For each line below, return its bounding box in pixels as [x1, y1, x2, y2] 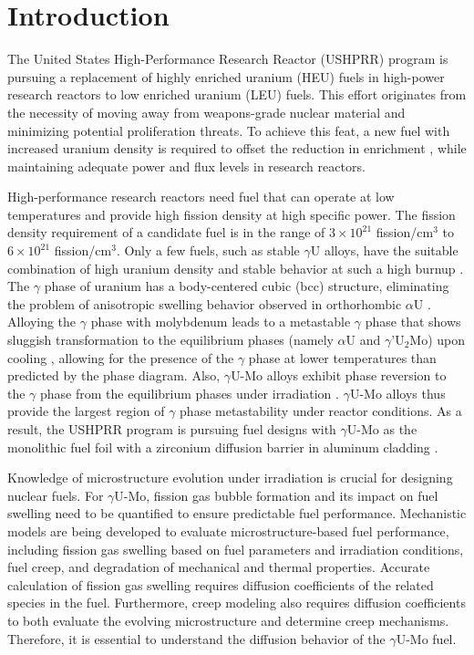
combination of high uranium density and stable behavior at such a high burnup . [7, 258, 464, 277]
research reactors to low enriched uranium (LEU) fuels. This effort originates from [7, 85, 467, 104]
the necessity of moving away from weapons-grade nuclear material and [7, 102, 406, 121]
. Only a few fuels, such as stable [116, 241, 300, 260]
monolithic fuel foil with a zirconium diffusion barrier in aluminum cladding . [7, 437, 438, 456]
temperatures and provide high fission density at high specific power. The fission [7, 204, 456, 224]
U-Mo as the [346, 420, 417, 438]
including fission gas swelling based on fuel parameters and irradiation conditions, [7, 539, 464, 558]
